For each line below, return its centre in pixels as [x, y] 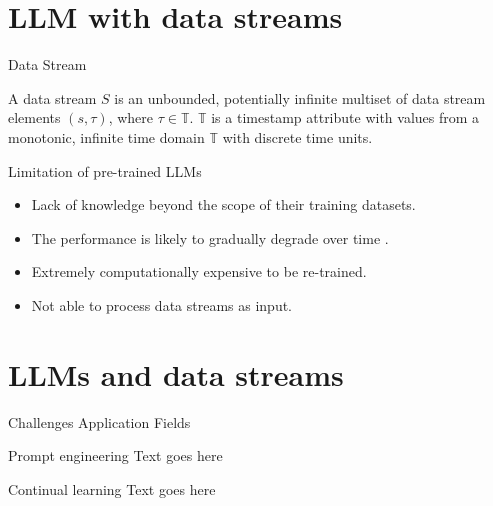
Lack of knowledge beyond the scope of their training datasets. [223, 204]
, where [130, 117]
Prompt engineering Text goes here [115, 455]
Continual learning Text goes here [112, 488]
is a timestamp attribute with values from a [345, 117]
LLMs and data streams [176, 373]
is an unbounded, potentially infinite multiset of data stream [300, 97]
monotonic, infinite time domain [106, 136]
